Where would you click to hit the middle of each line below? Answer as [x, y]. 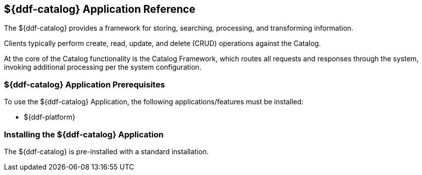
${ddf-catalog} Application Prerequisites [85, 84]
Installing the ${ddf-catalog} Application [84, 134]
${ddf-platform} [50, 117]
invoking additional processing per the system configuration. [103, 67]
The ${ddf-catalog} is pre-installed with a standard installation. [106, 151]
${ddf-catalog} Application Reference [100, 9]
